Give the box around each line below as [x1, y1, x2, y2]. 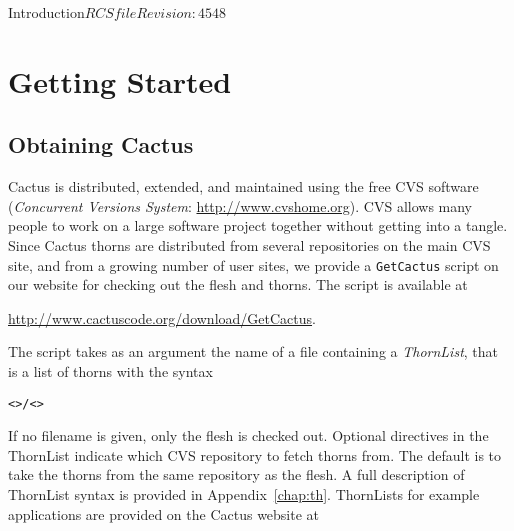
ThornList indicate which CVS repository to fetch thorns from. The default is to [8, 444, 502, 465]
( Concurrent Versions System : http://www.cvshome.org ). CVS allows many [8, 195, 473, 216]
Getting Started [8, 60, 232, 101]
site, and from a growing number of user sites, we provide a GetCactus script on [8, 254, 499, 275]
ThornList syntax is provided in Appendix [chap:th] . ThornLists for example [8, 484, 480, 505]
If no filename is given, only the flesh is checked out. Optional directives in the [8, 425, 489, 446]
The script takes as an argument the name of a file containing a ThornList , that [8, 341, 499, 362]
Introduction [8, 2, 85, 22]
